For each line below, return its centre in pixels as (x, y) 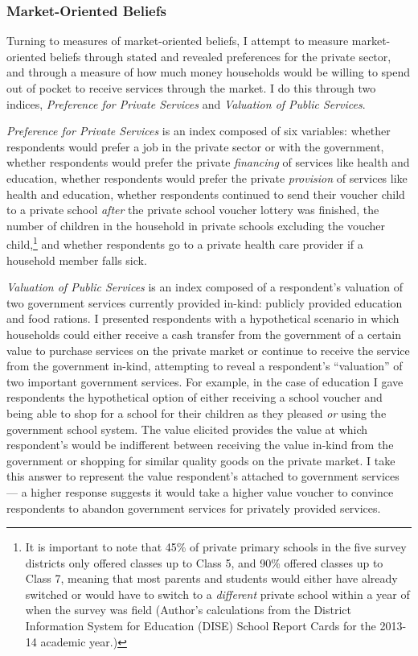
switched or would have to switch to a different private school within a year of (217, 594)
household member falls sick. (77, 260)
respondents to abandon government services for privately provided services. (194, 507)
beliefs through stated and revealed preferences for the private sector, (221, 56)
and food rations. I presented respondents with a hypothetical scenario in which (203, 318)
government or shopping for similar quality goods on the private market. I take (201, 460)
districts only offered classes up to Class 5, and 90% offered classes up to (204, 562)
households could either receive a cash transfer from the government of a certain (204, 334)
